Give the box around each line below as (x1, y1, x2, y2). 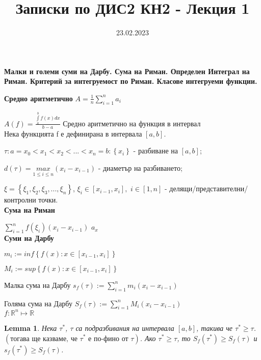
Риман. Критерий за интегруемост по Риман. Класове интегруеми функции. (4, 76, 257, 86)
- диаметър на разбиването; (98, 162, 182, 173)
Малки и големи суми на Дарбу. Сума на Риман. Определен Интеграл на (4, 65, 250, 76)
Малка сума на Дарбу (4, 279, 71, 290)
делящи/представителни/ (169, 183, 248, 194)
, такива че (196, 322, 233, 333)
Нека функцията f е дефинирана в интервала (4, 128, 142, 139)
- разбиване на (133, 145, 178, 156)
